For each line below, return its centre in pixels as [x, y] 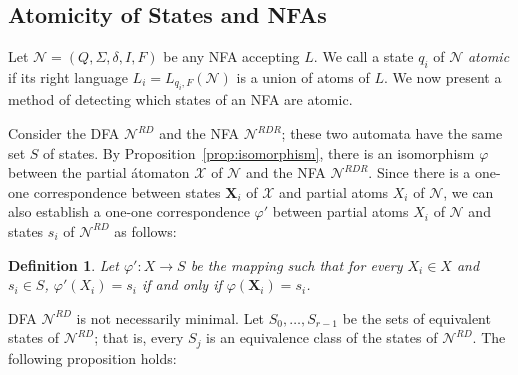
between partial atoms [340, 211]
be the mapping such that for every [296, 264]
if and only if [181, 284]
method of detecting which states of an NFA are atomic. [180, 99]
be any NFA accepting [231, 56]
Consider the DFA [64, 133]
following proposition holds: [92, 357]
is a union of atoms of [303, 77]
